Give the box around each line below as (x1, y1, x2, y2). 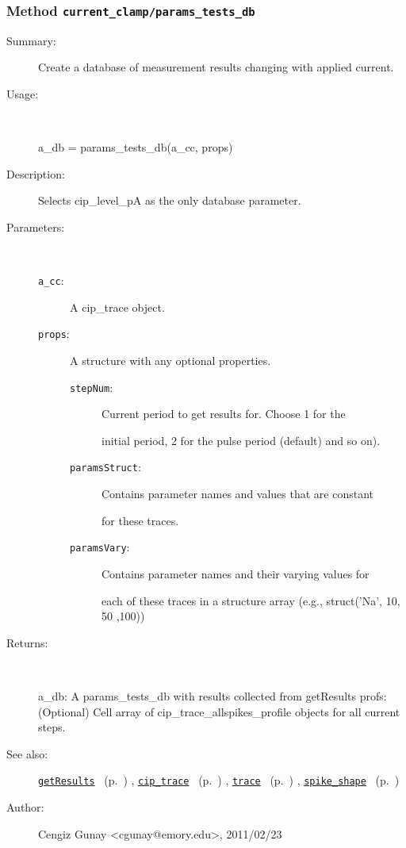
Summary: (6, 32, 56, 48)
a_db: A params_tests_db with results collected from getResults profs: (38, 687, 387, 704)
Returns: (6, 634, 48, 650)
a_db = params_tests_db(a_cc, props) (38, 139, 233, 155)
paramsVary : (70, 539, 130, 555)
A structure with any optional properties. (70, 352, 271, 369)
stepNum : (70, 378, 113, 395)
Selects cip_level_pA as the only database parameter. (38, 192, 301, 209)
